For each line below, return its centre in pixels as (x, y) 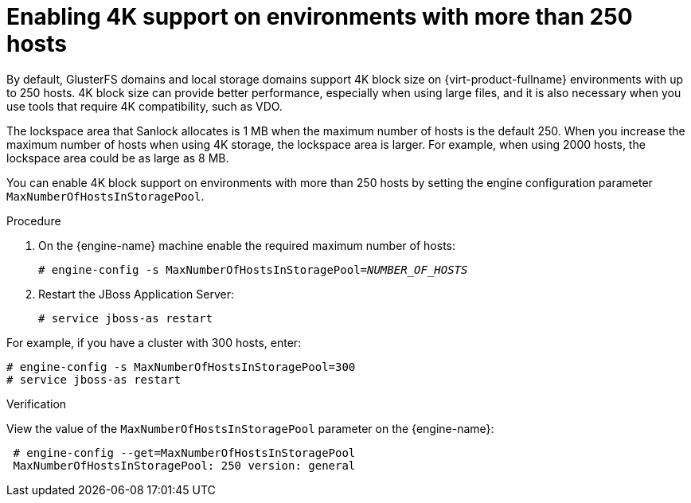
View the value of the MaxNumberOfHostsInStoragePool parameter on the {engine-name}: (250, 428)
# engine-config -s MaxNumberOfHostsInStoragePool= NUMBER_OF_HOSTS (253, 269)
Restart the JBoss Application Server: (136, 294)
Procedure (34, 220)
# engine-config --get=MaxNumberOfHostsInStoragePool (184, 452)
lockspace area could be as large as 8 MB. (118, 158)
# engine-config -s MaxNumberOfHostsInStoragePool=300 (181, 367)
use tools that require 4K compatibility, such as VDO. (144, 106)
